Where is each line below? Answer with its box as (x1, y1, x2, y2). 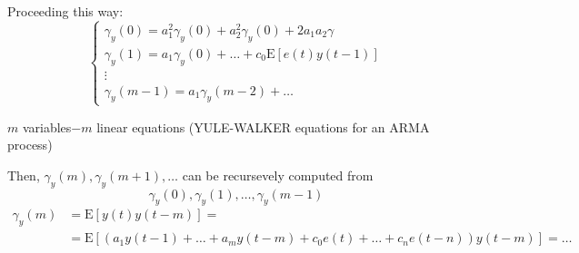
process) (7, 135, 53, 154)
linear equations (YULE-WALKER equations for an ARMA (96, 117, 430, 136)
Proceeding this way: (7, 2, 124, 20)
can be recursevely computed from (182, 165, 374, 184)
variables (22, 117, 72, 136)
